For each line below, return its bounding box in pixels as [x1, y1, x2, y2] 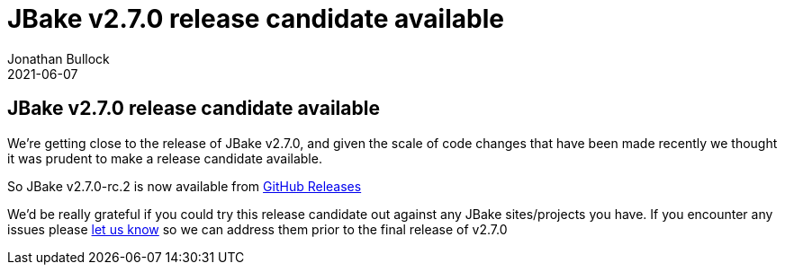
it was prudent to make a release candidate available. [7, 150, 322, 166]
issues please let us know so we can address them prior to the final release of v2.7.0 [7, 221, 508, 237]
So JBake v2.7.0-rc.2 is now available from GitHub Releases [7, 178, 362, 194]
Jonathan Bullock [7, 50, 110, 66]
